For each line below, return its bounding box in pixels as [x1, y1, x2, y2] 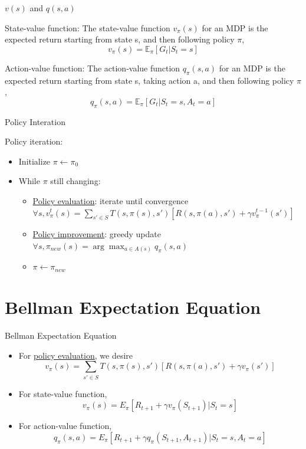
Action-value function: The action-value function [5, 61, 180, 74]
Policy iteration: [5, 135, 63, 148]
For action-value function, [18, 419, 112, 432]
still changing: [50, 175, 101, 187]
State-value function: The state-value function [5, 21, 170, 34]
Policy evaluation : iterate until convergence [32, 194, 189, 207]
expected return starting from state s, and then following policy [5, 33, 235, 45]
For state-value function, [18, 387, 107, 399]
